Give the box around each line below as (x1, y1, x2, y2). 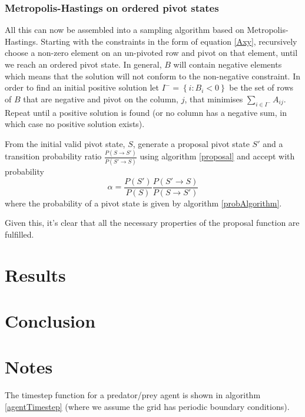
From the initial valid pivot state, (5, 137, 125, 149)
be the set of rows (229, 81, 294, 94)
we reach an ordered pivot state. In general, (5, 58, 162, 70)
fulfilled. (5, 228, 34, 240)
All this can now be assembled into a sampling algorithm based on (5, 24, 244, 36)
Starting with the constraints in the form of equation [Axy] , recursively (41, 35, 297, 47)
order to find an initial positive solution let (5, 81, 159, 94)
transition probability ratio (5, 150, 102, 162)
